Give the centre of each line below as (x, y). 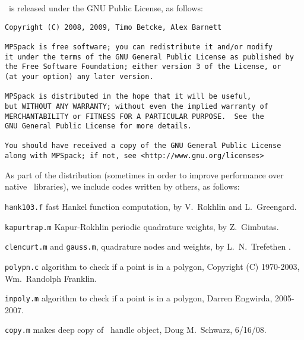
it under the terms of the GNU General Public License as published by (149, 57)
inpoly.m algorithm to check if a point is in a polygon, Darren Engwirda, (139, 298)
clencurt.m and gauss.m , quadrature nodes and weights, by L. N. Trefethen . (148, 246)
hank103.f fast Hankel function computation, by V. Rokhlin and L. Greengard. (151, 206)
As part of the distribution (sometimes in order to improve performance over (144, 174)
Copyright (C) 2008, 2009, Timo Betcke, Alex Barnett (113, 27)
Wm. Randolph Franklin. (51, 278)
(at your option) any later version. (79, 76)
